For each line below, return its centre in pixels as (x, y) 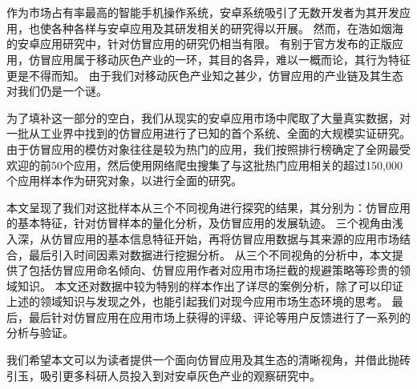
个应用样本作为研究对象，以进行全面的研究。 (124, 180)
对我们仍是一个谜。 (57, 91)
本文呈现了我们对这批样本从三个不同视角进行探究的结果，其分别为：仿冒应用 (208, 207)
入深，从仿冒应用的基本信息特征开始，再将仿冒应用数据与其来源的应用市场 (203, 238)
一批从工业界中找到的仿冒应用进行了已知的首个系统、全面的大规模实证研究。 (208, 133)
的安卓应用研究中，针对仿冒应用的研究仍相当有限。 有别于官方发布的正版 (199, 44)
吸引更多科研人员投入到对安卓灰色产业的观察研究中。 (180, 375)
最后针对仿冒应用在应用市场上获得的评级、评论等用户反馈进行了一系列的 (219, 317)
